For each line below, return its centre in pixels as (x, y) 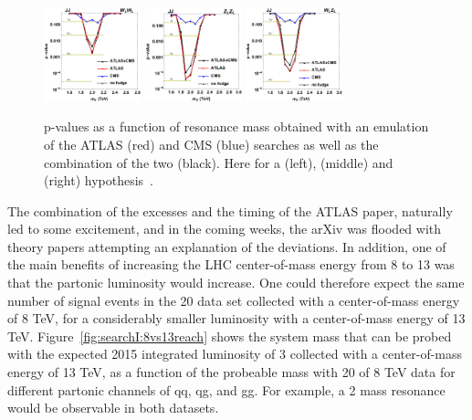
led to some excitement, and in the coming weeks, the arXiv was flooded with (225, 229)
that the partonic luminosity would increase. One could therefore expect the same (236, 283)
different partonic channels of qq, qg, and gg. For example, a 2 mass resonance (226, 389)
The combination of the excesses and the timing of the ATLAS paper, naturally (230, 210)
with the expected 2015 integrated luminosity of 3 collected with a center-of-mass (235, 354)
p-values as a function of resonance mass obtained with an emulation (236, 126)
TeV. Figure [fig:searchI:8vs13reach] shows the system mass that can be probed (230, 336)
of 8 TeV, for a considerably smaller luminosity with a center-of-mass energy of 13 (236, 318)
